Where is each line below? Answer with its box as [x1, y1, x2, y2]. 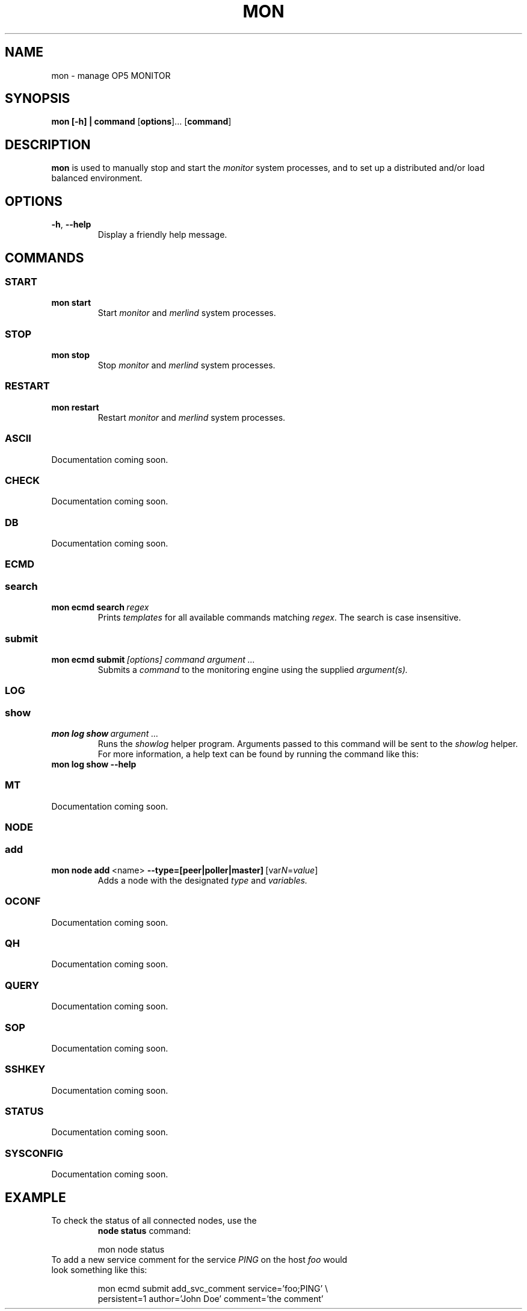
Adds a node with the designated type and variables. [97, 875, 308, 885]
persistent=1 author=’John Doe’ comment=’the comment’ [97, 1294, 324, 1304]
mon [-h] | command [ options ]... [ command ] [51, 116, 232, 127]
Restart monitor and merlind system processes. [97, 412, 286, 423]
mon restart [51, 401, 99, 412]
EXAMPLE [5, 1189, 66, 1205]
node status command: [97, 1226, 191, 1236]
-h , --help [51, 219, 91, 230]
